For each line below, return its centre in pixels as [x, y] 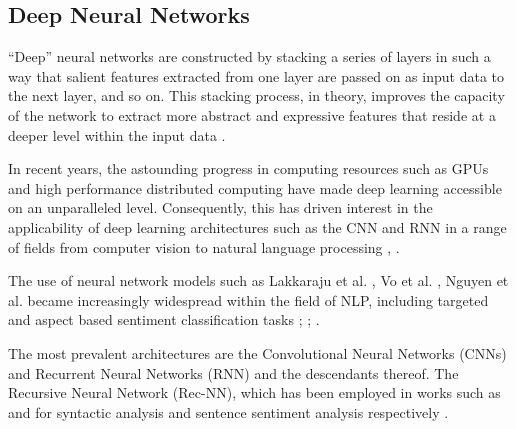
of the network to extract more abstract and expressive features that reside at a [252, 114]
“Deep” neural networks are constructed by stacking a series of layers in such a [249, 56]
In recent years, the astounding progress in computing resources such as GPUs [248, 168]
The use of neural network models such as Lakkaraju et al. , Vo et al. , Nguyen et [258, 280]
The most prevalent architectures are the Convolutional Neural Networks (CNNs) [257, 352]
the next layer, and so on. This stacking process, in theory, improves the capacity [256, 95]
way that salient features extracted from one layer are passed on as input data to [256, 75]
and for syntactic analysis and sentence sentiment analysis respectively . [228, 411]
